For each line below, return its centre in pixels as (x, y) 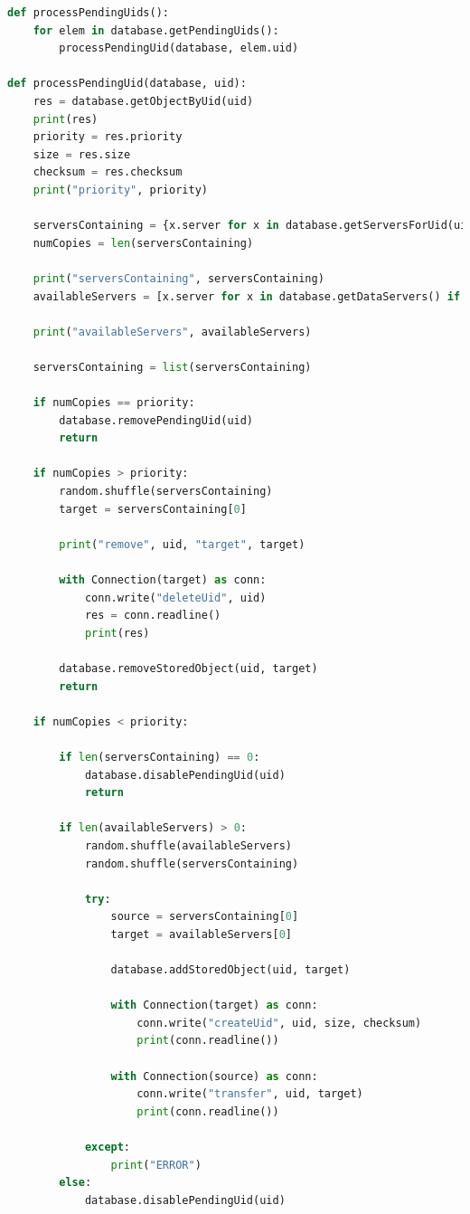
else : (75, 1183)
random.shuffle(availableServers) (188, 845)
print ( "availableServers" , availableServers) (172, 332)
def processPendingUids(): (88, 13)
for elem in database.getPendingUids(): (156, 30)
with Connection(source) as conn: (214, 1076)
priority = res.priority (108, 137)
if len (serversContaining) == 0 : (160, 757)
